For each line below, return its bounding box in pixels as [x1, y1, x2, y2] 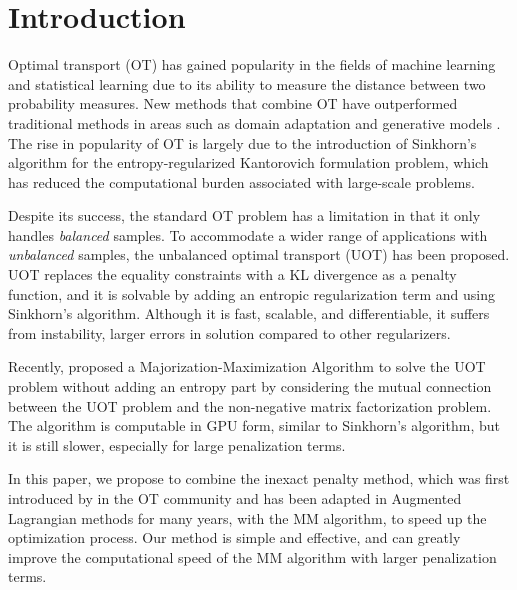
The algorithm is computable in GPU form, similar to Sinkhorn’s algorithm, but [8, 415, 500, 436]
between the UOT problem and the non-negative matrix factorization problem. [8, 395, 492, 416]
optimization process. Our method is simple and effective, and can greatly [8, 527, 461, 548]
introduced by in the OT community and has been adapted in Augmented [8, 488, 462, 508]
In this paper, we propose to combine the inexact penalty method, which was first [8, 468, 510, 489]
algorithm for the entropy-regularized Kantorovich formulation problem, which [8, 152, 489, 173]
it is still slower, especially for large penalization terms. [8, 434, 346, 455]
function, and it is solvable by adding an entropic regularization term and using [8, 283, 495, 304]
